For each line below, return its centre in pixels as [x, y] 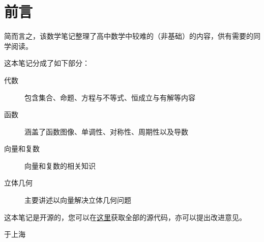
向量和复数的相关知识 [60, 165]
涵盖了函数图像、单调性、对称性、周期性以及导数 [106, 131]
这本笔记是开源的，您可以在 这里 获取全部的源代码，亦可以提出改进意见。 [125, 217]
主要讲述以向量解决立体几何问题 [78, 200]
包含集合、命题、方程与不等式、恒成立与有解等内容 [110, 97]
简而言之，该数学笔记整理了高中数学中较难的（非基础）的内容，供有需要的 [129, 36]
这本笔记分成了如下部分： [47, 63]
